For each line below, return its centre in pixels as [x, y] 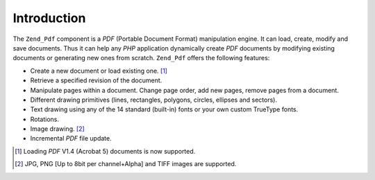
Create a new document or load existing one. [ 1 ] [99, 71]
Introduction [49, 18]
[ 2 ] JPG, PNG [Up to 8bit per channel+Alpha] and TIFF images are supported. [126, 164]
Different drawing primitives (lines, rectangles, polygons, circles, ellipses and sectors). [154, 100]
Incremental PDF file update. [71, 138]
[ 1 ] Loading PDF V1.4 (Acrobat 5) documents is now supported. [105, 151]
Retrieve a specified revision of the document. [96, 80]
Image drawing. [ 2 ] [57, 129]
